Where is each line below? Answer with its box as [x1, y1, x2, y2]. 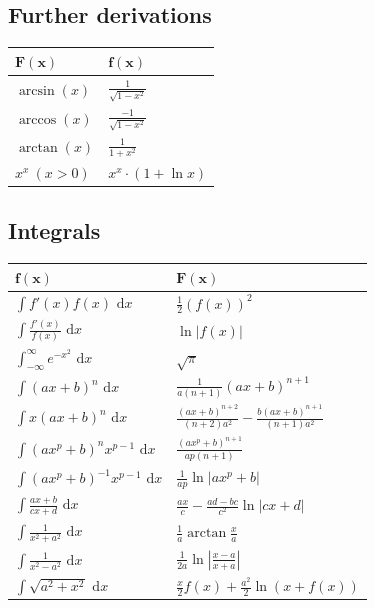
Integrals [8, 215, 101, 246]
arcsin [18, 83, 55, 98]
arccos [18, 112, 57, 127]
